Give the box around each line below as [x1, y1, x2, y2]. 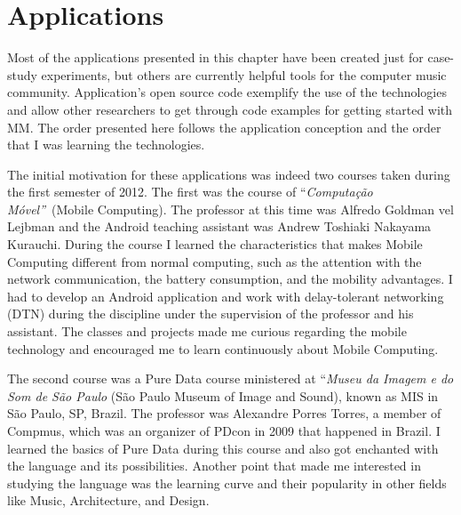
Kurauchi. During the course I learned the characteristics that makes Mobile [7, 235, 423, 253]
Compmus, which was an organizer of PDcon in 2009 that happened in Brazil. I [7, 422, 441, 439]
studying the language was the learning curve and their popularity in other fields [7, 473, 447, 492]
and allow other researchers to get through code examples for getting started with [7, 100, 453, 118]
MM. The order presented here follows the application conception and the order [7, 117, 441, 136]
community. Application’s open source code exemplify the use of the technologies [7, 83, 447, 101]
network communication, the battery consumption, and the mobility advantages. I [7, 270, 453, 288]
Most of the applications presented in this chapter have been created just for [7, 48, 424, 67]
